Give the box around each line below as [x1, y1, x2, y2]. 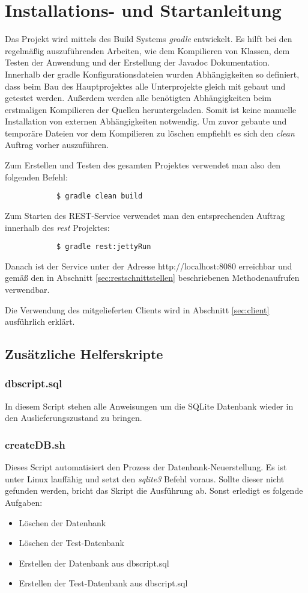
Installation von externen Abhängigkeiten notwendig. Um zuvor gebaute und [5, 115, 287, 128]
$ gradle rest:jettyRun [56, 242, 151, 251]
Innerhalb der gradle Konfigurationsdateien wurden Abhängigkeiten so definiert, [5, 67, 300, 80]
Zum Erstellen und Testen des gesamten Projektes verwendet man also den [5, 159, 281, 171]
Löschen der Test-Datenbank [19, 536, 124, 549]
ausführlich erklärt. [5, 315, 75, 328]
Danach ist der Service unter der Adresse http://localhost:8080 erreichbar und [5, 259, 292, 272]
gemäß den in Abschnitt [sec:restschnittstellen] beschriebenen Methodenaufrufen [5, 271, 300, 284]
